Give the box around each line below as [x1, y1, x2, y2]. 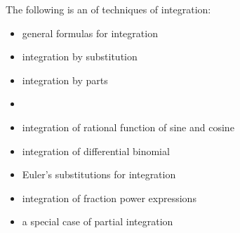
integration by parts [22, 72, 108, 87]
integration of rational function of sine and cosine [22, 119, 234, 134]
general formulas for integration [22, 25, 158, 40]
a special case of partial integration [22, 214, 173, 229]
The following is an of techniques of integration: [6, 2, 211, 16]
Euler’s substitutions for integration [22, 167, 176, 182]
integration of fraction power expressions [22, 190, 196, 205]
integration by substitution [22, 49, 138, 64]
